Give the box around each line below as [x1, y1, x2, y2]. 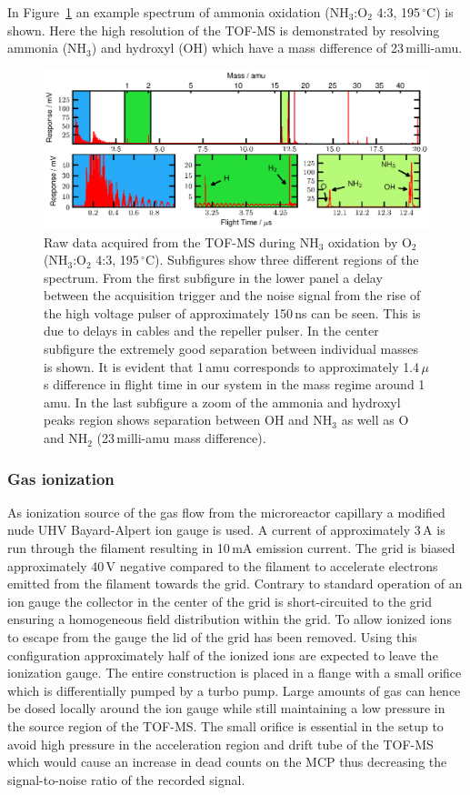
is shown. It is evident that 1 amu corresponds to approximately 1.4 [44, 357, 420, 376]
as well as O [341, 410, 409, 429]
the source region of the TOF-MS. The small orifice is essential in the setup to [7, 716, 444, 735]
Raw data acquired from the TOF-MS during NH [44, 232, 319, 251]
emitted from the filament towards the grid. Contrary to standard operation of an [7, 574, 463, 593]
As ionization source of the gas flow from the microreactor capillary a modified [7, 502, 445, 521]
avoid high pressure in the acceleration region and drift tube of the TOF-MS [7, 734, 434, 753]
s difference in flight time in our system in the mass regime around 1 [44, 375, 425, 394]
